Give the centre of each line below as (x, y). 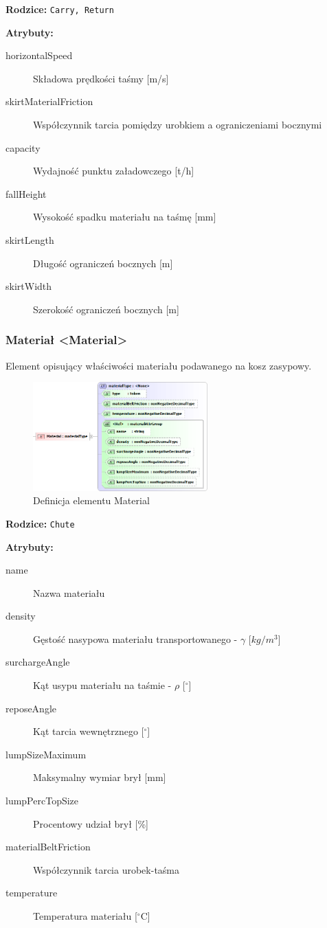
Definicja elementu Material (91, 500)
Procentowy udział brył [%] (91, 823)
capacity (23, 147)
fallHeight (26, 193)
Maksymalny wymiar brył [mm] (100, 777)
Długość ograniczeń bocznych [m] (103, 263)
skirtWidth (29, 286)
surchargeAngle (38, 662)
